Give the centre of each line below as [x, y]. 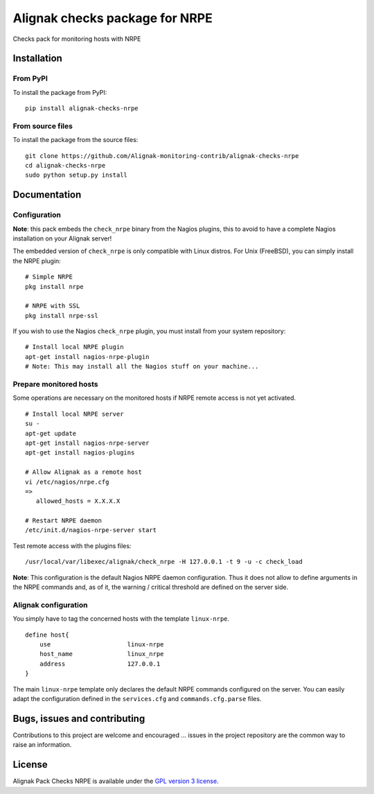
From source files [43, 126]
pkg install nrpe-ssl [62, 316]
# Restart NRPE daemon [64, 521]
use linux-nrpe [101, 644]
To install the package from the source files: [75, 140]
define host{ [47, 635]
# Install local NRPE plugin [74, 347]
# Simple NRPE [49, 277]
